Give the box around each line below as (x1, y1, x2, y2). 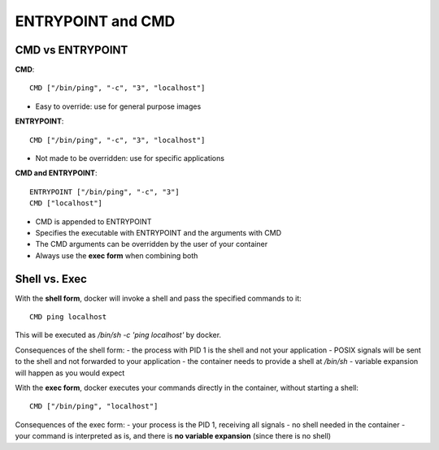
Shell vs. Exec (15, 272, 87, 286)
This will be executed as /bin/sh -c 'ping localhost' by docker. (15, 330, 222, 340)
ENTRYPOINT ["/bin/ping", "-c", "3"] (29, 187, 180, 197)
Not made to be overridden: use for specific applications (35, 154, 225, 163)
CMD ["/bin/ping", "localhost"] (29, 402, 159, 411)
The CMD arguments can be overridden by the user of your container (35, 240, 268, 249)
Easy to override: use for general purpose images (35, 102, 202, 111)
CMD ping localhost (29, 313, 107, 322)
